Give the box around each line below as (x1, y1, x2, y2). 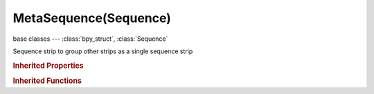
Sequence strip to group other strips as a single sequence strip (12, 47, 193, 55)
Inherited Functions (12, 76, 82, 86)
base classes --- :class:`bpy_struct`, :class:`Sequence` (12, 35, 168, 43)
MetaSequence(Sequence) (12, 10, 171, 26)
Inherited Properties (12, 61, 84, 70)
